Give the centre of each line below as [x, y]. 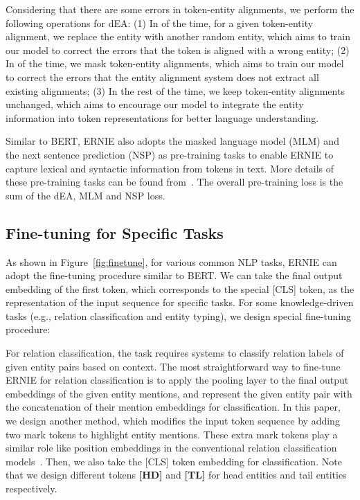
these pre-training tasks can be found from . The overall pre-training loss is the [174, 182]
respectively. [31, 489]
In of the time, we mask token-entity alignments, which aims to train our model [175, 63]
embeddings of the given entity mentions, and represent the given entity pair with [179, 393]
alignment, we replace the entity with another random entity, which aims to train [178, 36]
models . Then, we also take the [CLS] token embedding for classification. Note [174, 461]
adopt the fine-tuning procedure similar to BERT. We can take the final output [174, 275]
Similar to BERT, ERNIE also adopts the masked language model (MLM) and [172, 141]
